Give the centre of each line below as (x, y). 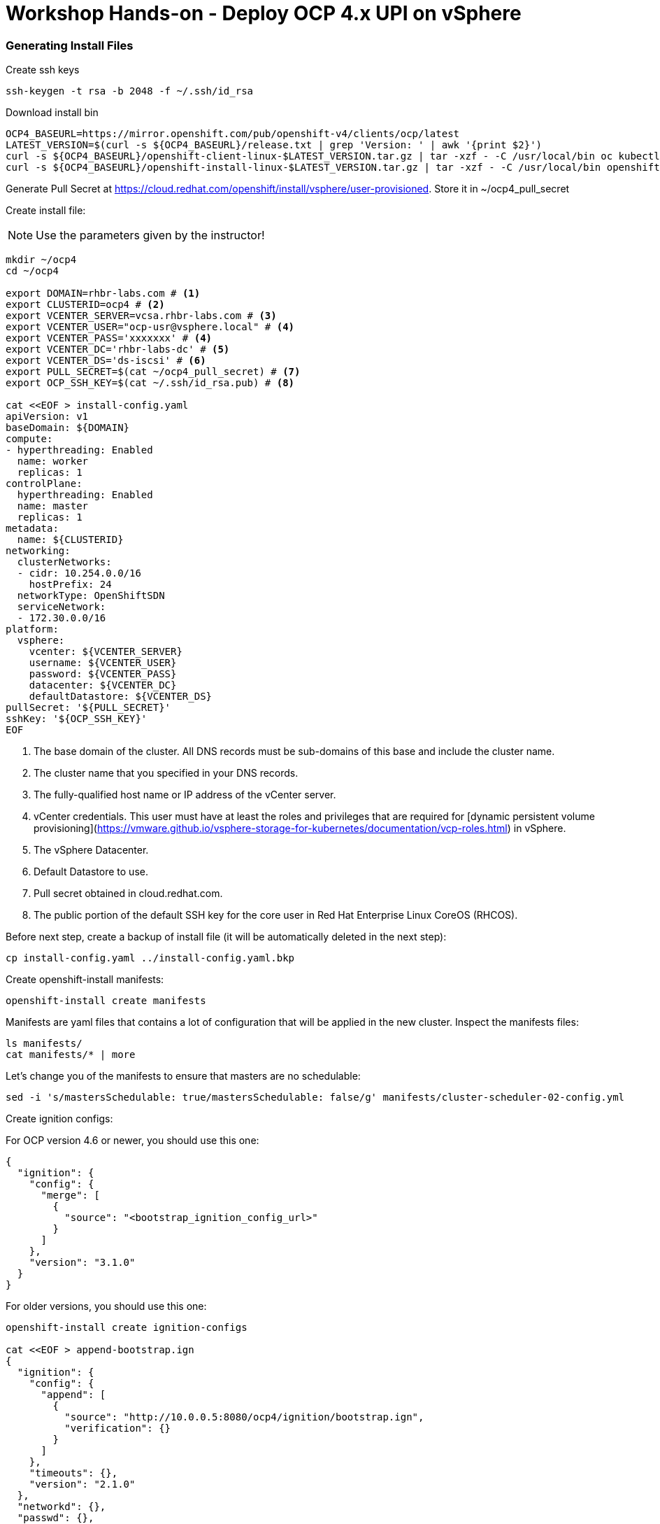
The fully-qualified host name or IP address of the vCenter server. (185, 795)
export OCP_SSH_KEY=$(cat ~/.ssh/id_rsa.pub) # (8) (150, 383)
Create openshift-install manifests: (85, 980)
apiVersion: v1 (47, 417)
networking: (38, 551)
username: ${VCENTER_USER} (103, 663)
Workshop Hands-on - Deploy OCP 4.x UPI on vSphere (264, 13)
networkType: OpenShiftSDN (91, 596)
